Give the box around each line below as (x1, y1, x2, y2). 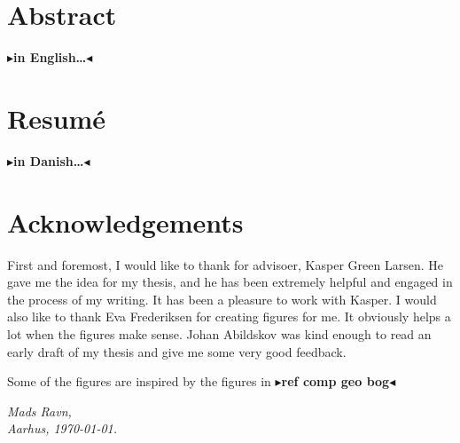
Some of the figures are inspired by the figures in (7, 372, 271, 391)
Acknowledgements (7, 203, 244, 240)
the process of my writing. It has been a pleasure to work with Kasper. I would (7, 289, 437, 308)
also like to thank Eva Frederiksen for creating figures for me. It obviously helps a (7, 307, 451, 326)
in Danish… (13, 151, 84, 170)
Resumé (7, 99, 106, 136)
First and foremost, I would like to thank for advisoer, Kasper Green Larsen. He (7, 255, 443, 273)
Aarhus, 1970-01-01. (7, 419, 118, 438)
